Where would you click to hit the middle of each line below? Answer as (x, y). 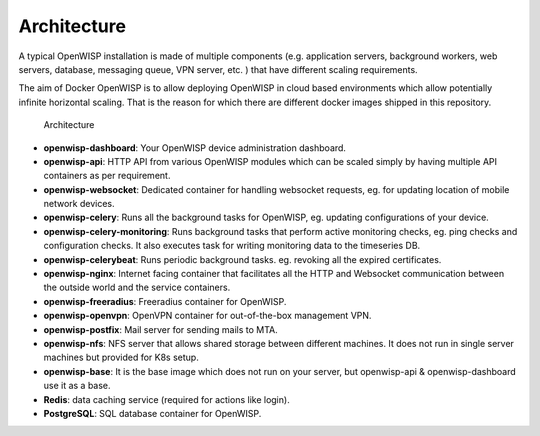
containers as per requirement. (107, 176)
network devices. (79, 204)
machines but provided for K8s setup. (121, 357)
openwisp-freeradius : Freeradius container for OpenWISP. (165, 301)
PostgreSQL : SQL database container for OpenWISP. (152, 413)
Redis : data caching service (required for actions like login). (166, 399)
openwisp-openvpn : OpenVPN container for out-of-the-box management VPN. (207, 316)
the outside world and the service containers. (137, 287)
